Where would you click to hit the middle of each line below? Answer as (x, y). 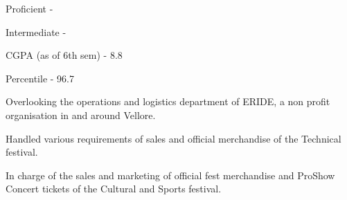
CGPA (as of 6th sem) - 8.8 (64, 55)
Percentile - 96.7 (40, 78)
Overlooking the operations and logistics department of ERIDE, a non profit (168, 101)
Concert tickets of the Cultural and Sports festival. (114, 189)
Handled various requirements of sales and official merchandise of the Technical (173, 138)
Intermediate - (36, 31)
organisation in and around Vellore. (81, 115)
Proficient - (29, 8)
